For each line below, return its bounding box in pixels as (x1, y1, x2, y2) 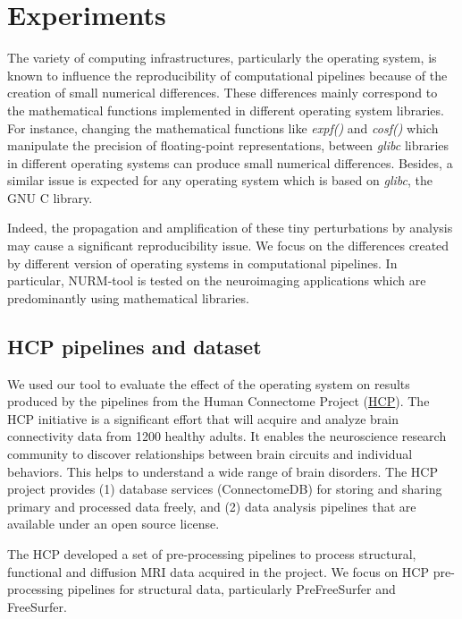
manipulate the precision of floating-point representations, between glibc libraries (7, 136, 449, 155)
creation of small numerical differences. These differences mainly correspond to (7, 83, 438, 102)
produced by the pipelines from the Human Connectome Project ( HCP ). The (7, 392, 430, 411)
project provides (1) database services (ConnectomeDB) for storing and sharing (7, 479, 442, 498)
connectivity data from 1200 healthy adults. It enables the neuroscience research (7, 427, 447, 445)
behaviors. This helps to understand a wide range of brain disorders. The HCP (7, 462, 438, 480)
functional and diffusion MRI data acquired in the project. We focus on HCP (7, 562, 430, 581)
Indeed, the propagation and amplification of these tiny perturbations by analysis (7, 218, 453, 237)
